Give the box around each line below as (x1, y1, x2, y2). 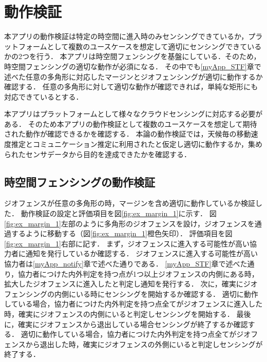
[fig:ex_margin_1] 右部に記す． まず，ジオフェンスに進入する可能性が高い (4, 238, 250, 249)
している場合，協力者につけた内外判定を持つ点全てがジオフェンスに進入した (4, 298, 263, 309)
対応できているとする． (4, 91, 83, 102)
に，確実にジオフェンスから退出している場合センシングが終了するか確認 (4, 318, 248, 329)
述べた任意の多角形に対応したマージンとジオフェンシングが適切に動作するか (4, 71, 263, 82)
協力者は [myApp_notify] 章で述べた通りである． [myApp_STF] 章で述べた (4, 258, 247, 269)
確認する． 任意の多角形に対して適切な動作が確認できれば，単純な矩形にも (4, 81, 258, 92)
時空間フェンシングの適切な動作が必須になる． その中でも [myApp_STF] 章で (4, 61, 261, 71)
